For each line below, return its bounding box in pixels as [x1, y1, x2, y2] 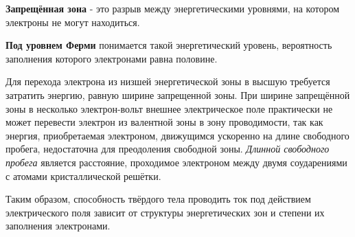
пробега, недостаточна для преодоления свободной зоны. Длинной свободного [5, 142, 330, 156]
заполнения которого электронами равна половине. [5, 51, 218, 65]
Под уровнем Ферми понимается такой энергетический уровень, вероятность [5, 38, 332, 52]
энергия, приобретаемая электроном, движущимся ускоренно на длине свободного [5, 128, 350, 142]
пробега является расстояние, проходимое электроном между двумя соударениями [5, 155, 347, 169]
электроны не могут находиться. [5, 14, 140, 29]
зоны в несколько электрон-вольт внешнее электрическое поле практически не [5, 101, 333, 115]
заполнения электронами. [5, 218, 111, 233]
